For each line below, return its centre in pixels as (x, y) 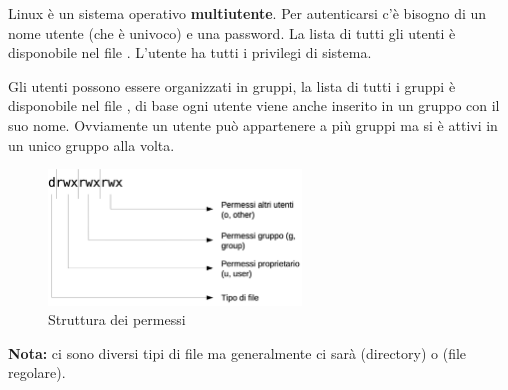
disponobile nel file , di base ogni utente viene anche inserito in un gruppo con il (254, 105)
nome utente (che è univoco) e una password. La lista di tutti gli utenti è (232, 32)
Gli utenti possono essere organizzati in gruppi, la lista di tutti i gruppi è (232, 85)
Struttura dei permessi (117, 319)
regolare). (37, 372)
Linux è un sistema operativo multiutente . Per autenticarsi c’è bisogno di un (247, 13)
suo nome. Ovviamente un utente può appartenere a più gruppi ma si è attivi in (253, 124)
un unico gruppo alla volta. (91, 144)
